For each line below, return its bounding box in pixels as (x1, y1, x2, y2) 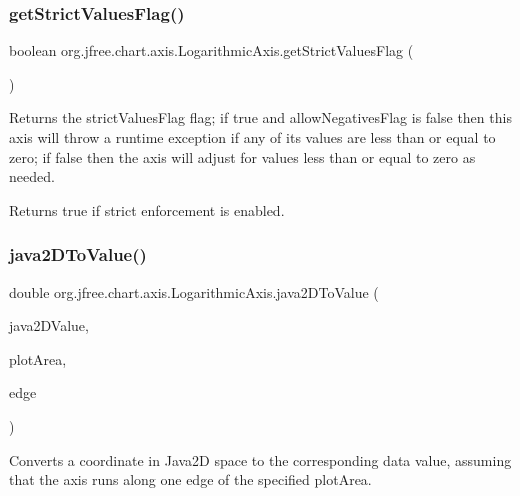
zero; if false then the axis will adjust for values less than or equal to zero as (9, 146, 476, 167)
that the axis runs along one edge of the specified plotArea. (9, 469, 372, 490)
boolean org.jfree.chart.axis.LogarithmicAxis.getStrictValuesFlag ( (9, 40, 414, 61)
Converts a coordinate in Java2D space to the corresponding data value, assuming (9, 449, 512, 470)
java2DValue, (9, 315, 89, 336)
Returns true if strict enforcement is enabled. (9, 199, 285, 220)
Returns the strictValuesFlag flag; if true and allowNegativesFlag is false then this (9, 107, 512, 128)
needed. (9, 166, 55, 187)
